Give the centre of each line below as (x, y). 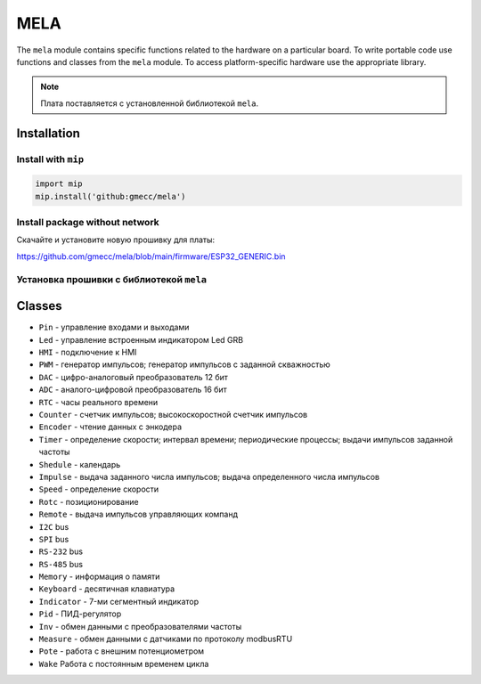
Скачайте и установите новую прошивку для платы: (116, 240)
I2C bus (54, 526)
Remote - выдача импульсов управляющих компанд (138, 514)
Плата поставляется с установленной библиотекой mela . (149, 103)
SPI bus (54, 539)
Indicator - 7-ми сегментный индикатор (119, 601)
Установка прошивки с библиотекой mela (112, 279)
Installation (48, 133)
